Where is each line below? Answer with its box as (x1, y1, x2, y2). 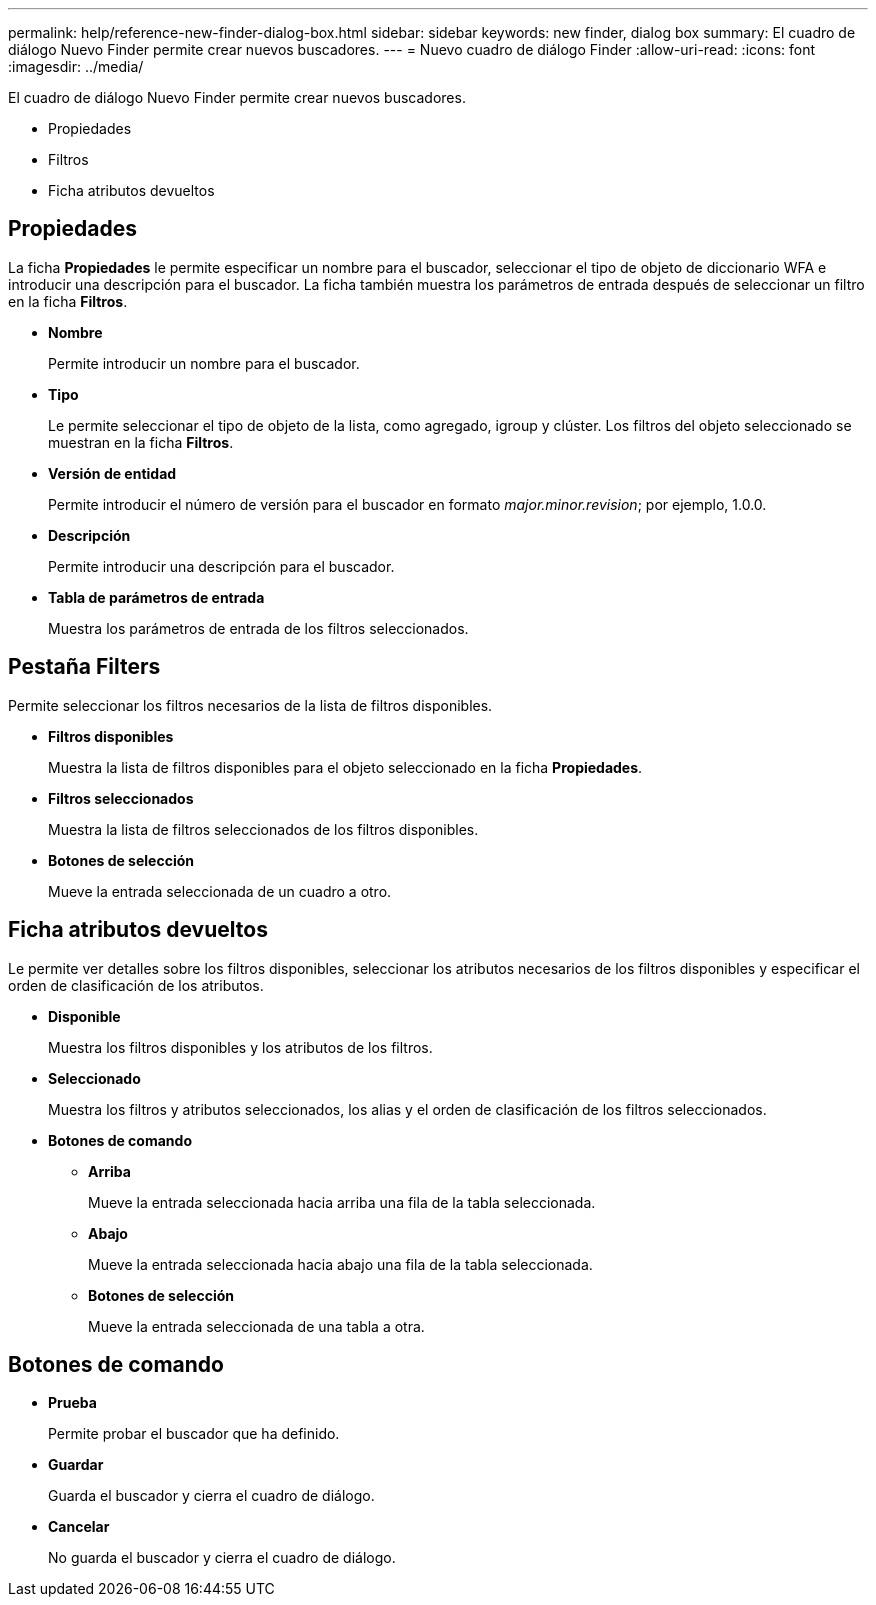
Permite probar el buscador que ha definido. (48, 1425, 340, 1443)
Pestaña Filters (8, 654, 161, 680)
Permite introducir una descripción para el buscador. (48, 557, 395, 575)
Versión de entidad (48, 464, 177, 482)
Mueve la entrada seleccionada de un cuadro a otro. (48, 882, 392, 900)
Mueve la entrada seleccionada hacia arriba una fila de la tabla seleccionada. (88, 1193, 596, 1211)
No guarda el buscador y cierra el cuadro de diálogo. (48, 1549, 396, 1567)
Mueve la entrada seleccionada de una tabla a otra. (88, 1317, 425, 1335)
